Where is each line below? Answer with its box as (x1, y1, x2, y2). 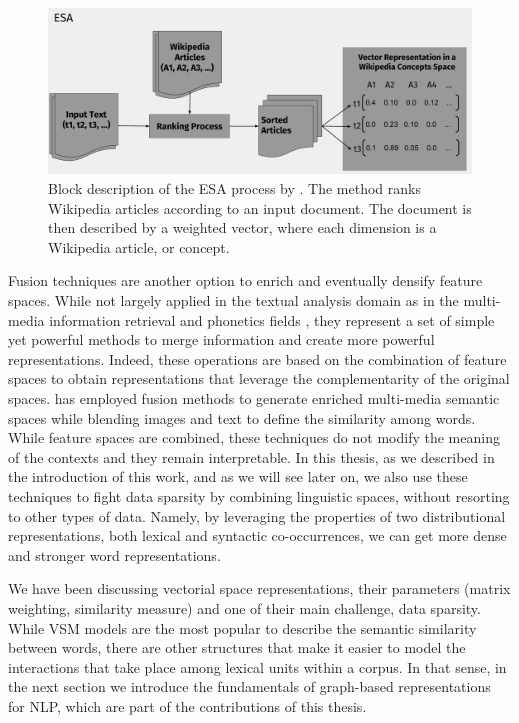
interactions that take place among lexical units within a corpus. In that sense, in (8, 656, 507, 677)
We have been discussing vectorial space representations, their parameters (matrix (8, 578, 511, 599)
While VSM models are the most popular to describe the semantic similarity (8, 617, 477, 638)
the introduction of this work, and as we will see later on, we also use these (8, 466, 468, 487)
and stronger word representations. (8, 544, 221, 565)
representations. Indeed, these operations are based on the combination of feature (8, 348, 507, 369)
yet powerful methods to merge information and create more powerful (8, 329, 435, 350)
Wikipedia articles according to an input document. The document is (48, 197, 472, 218)
